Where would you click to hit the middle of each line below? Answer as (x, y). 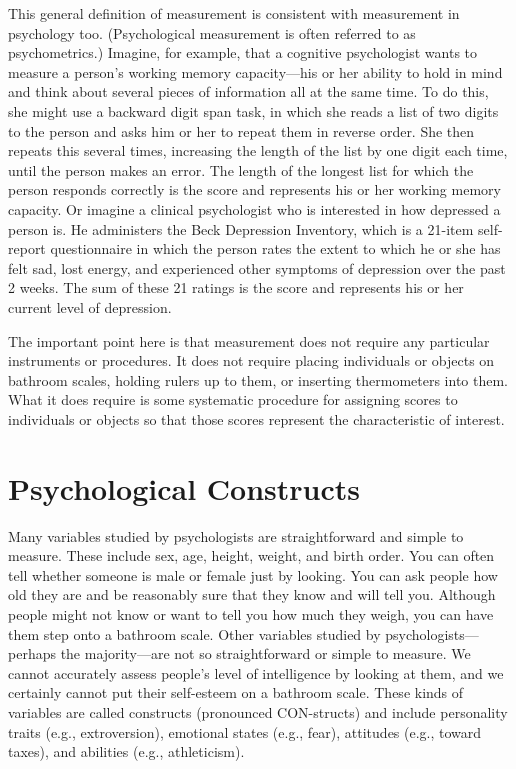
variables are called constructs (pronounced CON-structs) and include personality (258, 711)
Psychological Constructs (184, 487)
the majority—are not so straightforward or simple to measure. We (265, 653)
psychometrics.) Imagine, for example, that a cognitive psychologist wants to (243, 52)
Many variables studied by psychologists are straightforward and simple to (236, 535)
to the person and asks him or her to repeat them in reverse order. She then (241, 130)
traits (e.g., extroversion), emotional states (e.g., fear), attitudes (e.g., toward (245, 731)
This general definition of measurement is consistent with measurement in (234, 13)
